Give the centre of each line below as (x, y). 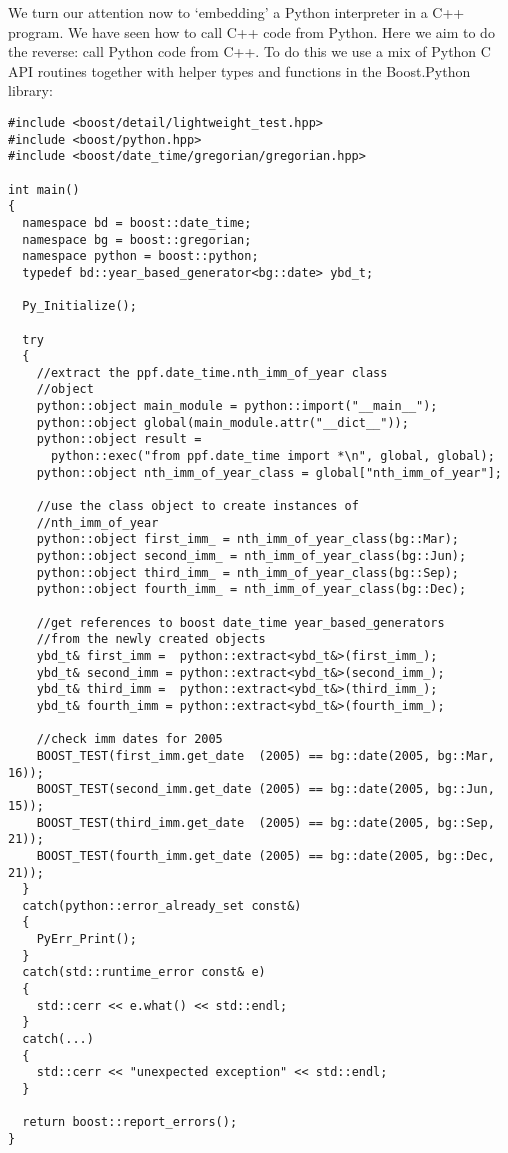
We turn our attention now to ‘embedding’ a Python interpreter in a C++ (236, 12)
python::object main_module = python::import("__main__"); (237, 406)
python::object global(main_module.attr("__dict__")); (222, 422)
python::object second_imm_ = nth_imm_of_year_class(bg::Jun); (251, 556)
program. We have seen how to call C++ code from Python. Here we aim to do (251, 31)
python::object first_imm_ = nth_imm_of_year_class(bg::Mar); (248, 539)
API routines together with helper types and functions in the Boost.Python (239, 70)
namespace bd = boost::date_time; (137, 222)
